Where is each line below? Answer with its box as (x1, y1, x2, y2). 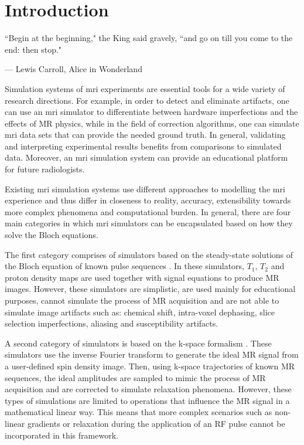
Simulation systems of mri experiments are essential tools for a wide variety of (5, 82, 285, 94)
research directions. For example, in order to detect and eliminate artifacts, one (5, 94, 289, 106)
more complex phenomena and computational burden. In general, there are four (5, 205, 291, 218)
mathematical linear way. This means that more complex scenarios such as (5, 406, 272, 418)
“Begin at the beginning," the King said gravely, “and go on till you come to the (5, 32, 293, 44)
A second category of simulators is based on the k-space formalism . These (5, 337, 272, 349)
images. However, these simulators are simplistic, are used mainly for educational (5, 283, 296, 295)
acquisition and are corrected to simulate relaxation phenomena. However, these (5, 383, 292, 395)
